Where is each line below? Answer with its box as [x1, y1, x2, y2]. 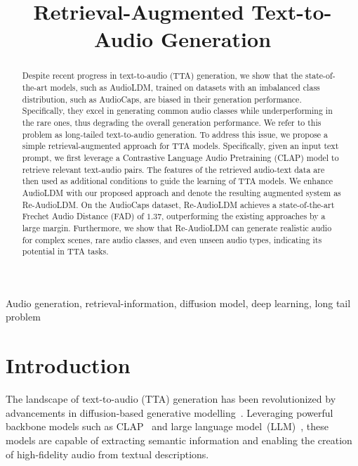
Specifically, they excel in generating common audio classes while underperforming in [22, 105, 333, 117]
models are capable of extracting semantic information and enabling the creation [6, 432, 352, 447]
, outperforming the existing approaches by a [161, 210, 326, 222]
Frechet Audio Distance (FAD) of [22, 210, 144, 222]
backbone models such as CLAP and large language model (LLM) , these [6, 419, 329, 434]
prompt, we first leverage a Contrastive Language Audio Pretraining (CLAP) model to [22, 151, 339, 163]
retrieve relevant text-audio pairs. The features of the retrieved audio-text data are [22, 163, 325, 175]
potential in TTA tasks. [22, 245, 109, 257]
